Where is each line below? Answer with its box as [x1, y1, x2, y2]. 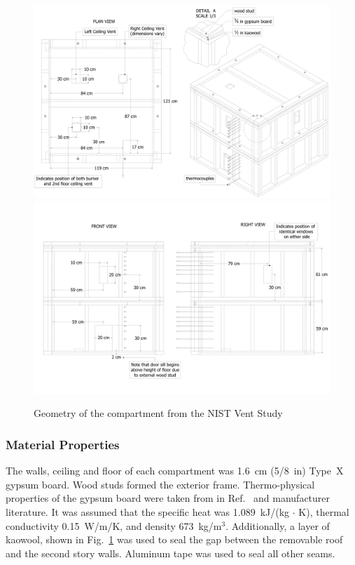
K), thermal [298, 505, 349, 519]
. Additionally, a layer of [225, 518, 330, 533]
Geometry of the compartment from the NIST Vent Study [34, 406, 283, 420]
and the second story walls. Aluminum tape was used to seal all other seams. [6, 545, 335, 560]
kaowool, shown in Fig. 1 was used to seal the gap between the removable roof [6, 532, 343, 547]
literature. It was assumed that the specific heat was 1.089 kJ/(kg [6, 505, 290, 519]
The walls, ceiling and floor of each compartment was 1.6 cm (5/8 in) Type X [6, 463, 344, 478]
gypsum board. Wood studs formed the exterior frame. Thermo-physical [6, 477, 315, 491]
